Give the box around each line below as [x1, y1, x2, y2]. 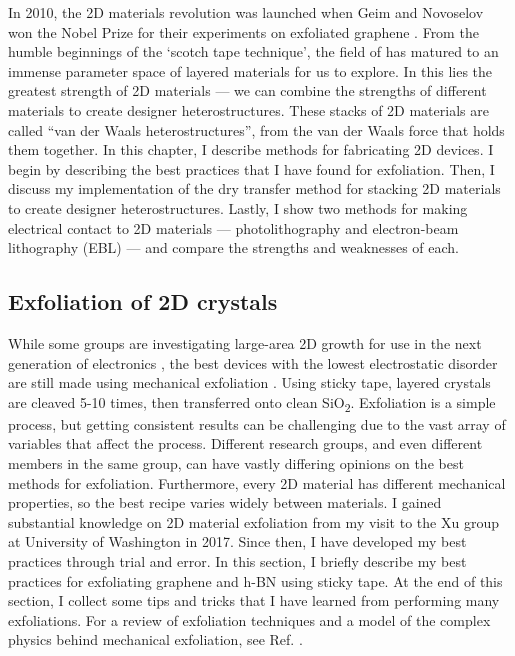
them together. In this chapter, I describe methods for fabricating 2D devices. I [8, 139, 494, 160]
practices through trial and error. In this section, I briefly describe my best [8, 550, 467, 571]
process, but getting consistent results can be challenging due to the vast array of [8, 413, 506, 434]
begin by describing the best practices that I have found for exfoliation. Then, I [8, 158, 495, 179]
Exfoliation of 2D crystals [8, 286, 278, 317]
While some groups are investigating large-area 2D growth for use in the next [8, 332, 482, 353]
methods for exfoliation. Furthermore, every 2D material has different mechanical [8, 472, 506, 493]
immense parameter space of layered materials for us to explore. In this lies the [8, 60, 493, 81]
